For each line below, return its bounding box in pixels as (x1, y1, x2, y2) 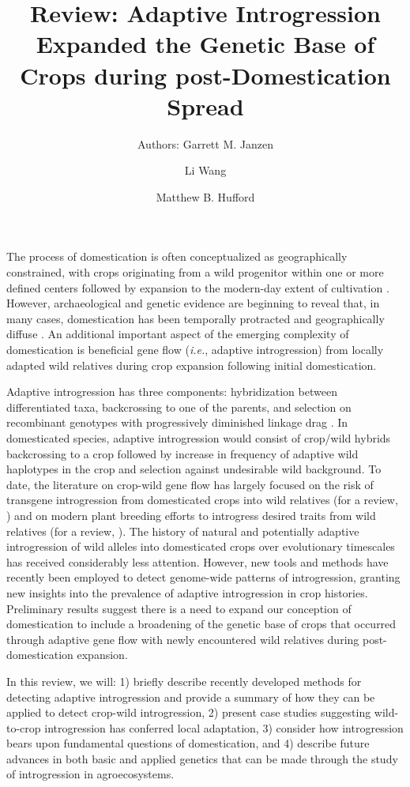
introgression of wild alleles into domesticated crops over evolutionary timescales (6, 538, 395, 555)
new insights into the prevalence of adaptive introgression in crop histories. (6, 584, 368, 601)
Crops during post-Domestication (20, 58, 391, 91)
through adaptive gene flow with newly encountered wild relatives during (6, 631, 359, 647)
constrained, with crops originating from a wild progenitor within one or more (6, 264, 384, 281)
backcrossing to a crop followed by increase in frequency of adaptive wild (6, 445, 359, 461)
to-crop (6, 719, 41, 736)
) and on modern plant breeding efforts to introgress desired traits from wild (6, 506, 376, 523)
